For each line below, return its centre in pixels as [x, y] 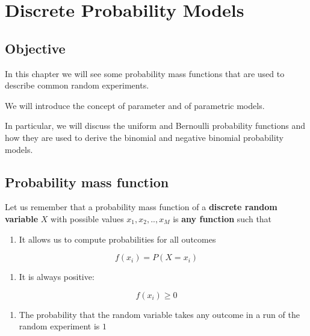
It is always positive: [57, 277]
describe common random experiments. [77, 85]
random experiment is [59, 326]
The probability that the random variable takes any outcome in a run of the [159, 314]
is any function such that [222, 218]
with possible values [87, 218]
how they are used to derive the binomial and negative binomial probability [144, 137]
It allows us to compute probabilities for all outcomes [117, 239]
